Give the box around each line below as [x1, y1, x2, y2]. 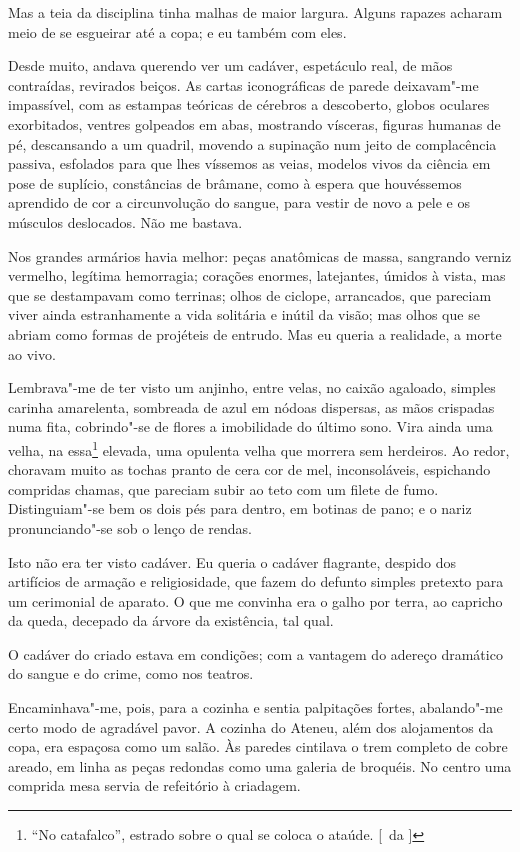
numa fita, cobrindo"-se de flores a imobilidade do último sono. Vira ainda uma [8, 416, 493, 437]
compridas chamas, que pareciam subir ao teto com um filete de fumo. [8, 478, 439, 499]
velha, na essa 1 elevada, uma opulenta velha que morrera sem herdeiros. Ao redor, [8, 436, 510, 460]
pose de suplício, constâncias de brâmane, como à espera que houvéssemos [8, 172, 462, 193]
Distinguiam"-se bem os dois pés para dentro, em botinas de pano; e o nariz [8, 498, 472, 519]
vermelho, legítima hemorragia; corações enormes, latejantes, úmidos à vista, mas [8, 265, 506, 286]
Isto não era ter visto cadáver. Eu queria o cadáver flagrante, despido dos [8, 551, 456, 572]
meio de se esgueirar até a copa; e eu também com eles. [8, 21, 347, 42]
